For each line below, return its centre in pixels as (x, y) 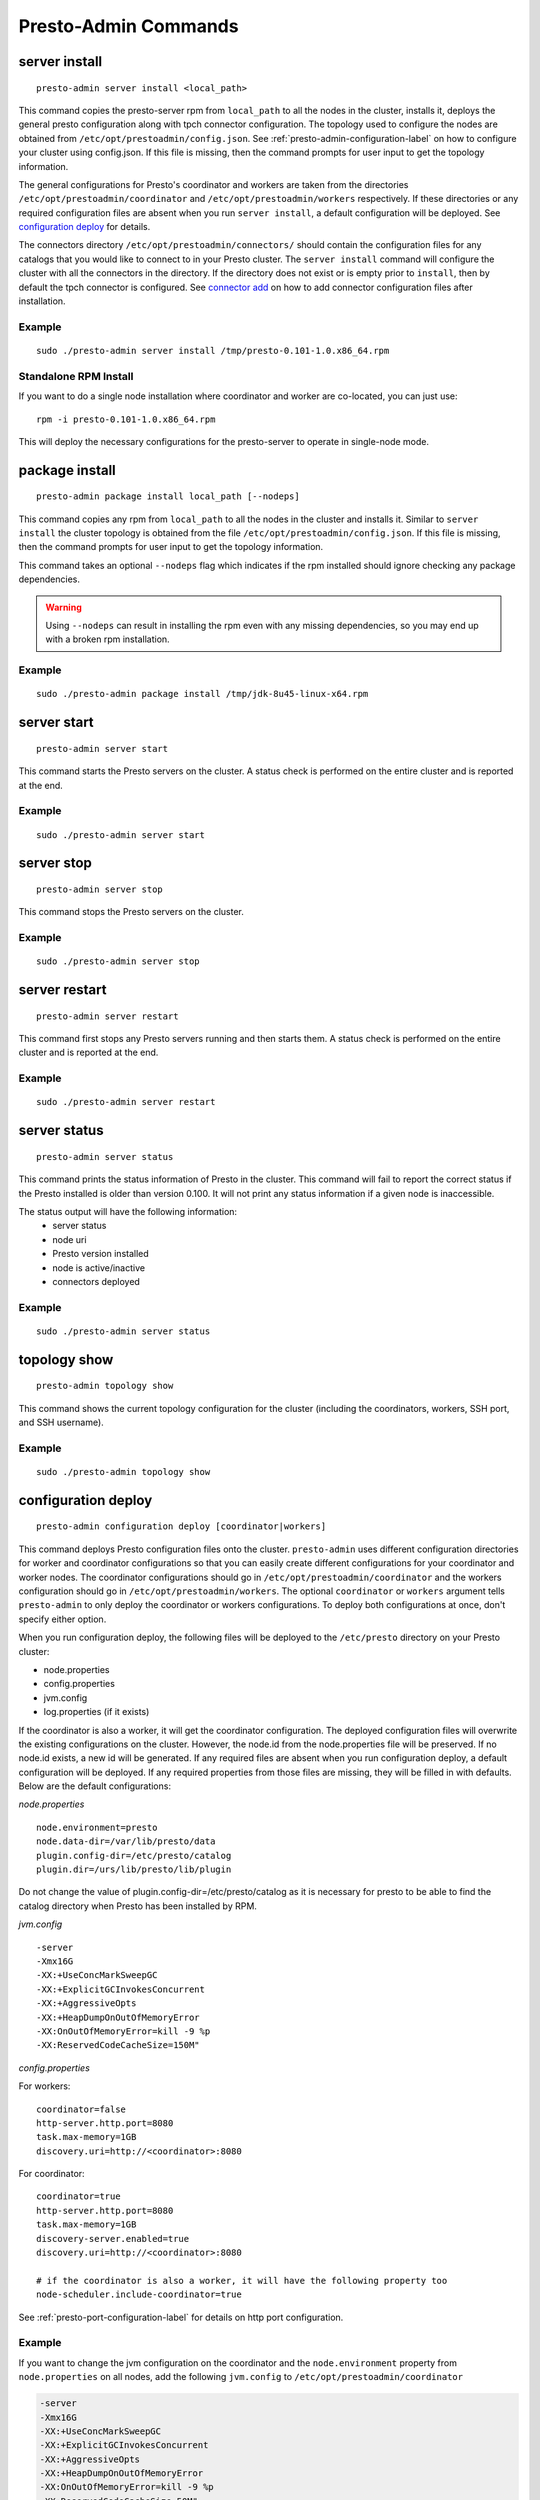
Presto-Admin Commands (128, 26)
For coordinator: (51, 2174)
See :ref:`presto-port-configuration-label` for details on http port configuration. (181, 2317)
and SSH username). (61, 1422)
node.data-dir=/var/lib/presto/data (126, 1841)
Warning (63, 607)
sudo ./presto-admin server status (123, 1331)
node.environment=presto (97, 1827)
